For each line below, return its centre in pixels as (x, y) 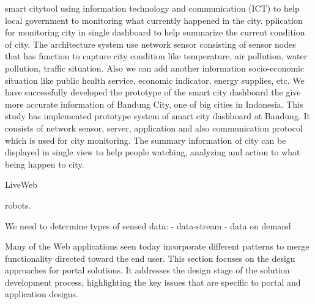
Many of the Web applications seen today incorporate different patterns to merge (157, 246)
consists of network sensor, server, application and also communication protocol (154, 128)
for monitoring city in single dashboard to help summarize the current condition (155, 32)
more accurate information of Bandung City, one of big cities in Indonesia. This (154, 104)
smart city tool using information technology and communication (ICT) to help (152, 8)
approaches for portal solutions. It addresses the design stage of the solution (147, 270)
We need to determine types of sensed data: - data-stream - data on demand (148, 225)
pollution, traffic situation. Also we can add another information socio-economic (155, 68)
